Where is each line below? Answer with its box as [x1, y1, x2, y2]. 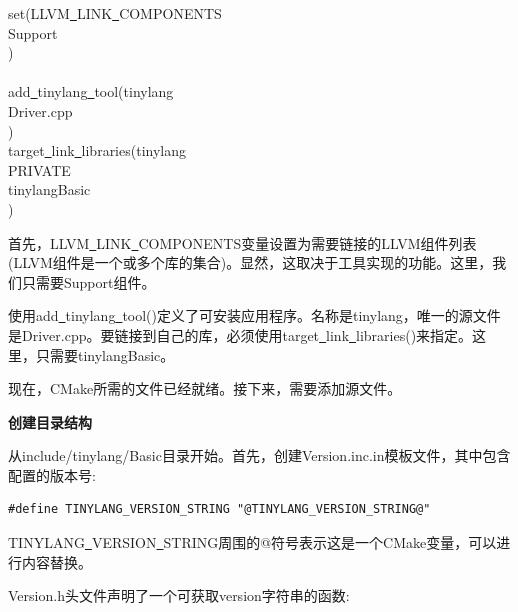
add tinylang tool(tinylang [8, 81, 174, 102]
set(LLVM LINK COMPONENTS [8, 3, 222, 23]
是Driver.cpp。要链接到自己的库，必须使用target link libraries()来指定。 [8, 324, 473, 345]
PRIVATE [8, 159, 71, 180]
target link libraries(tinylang [8, 140, 186, 161]
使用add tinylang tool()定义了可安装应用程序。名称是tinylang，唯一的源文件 [8, 305, 501, 326]
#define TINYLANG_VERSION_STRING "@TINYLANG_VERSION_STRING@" [8, 502, 431, 517]
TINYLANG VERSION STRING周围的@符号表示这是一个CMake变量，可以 [8, 532, 497, 553]
